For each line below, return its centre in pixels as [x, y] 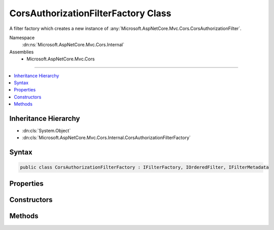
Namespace [22, 38]
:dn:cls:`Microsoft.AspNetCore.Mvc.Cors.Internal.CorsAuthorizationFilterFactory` [107, 138]
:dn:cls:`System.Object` [46, 130]
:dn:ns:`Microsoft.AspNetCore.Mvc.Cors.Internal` [73, 45]
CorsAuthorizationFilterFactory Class [90, 13]
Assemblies [22, 52]
